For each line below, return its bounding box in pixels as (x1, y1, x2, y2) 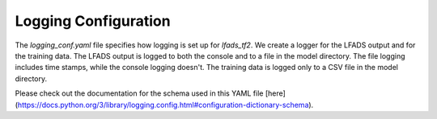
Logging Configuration (15, 12, 171, 30)
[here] (265, 88, 286, 98)
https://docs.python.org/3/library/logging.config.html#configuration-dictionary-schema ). (17, 100, 314, 109)
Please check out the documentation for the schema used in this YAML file (15, 88, 264, 98)
